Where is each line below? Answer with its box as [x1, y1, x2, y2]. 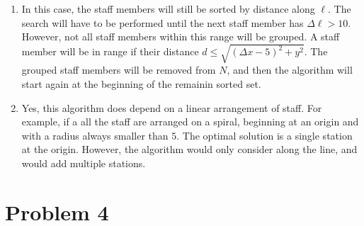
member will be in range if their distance [21, 44, 199, 59]
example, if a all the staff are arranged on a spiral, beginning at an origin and [21, 114, 359, 129]
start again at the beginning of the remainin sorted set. [21, 76, 261, 91]
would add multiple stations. [21, 155, 146, 170]
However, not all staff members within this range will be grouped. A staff [21, 29, 340, 44]
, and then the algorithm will [227, 62, 353, 77]
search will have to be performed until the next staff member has [21, 15, 304, 30]
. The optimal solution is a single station [176, 128, 353, 142]
